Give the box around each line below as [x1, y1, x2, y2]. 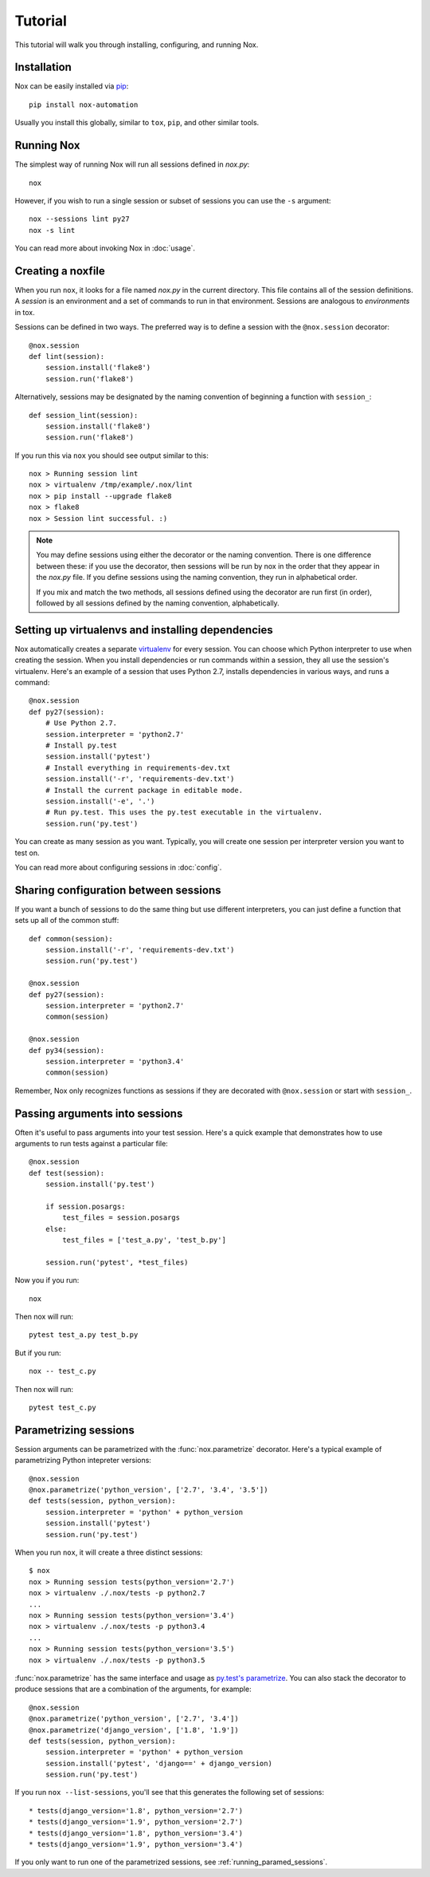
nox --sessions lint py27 [29, 215, 131, 223]
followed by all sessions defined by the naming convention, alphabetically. [36, 598, 280, 608]
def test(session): [29, 1169, 105, 1177]
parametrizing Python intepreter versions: [14, 1456, 151, 1465]
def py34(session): [29, 1046, 105, 1055]
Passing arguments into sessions [14, 1106, 183, 1120]
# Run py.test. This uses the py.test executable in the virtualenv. [45, 808, 323, 817]
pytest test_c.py [29, 1403, 96, 1412]
